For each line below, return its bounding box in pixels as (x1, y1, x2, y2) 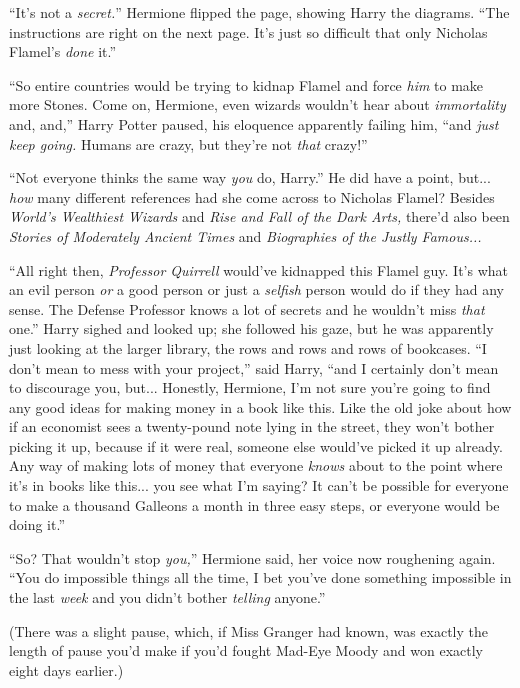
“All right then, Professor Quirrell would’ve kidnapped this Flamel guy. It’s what (9, 259, 508, 280)
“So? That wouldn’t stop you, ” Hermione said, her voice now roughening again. (9, 547, 496, 568)
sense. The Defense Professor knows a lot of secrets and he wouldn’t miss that (9, 298, 485, 319)
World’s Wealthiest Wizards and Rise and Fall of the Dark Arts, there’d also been (9, 206, 510, 227)
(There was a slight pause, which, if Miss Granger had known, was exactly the (9, 620, 488, 641)
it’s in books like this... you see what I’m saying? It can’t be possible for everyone (9, 475, 509, 496)
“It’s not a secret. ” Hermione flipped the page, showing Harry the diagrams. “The (9, 2, 510, 22)
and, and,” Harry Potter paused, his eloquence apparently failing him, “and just (9, 113, 499, 134)
